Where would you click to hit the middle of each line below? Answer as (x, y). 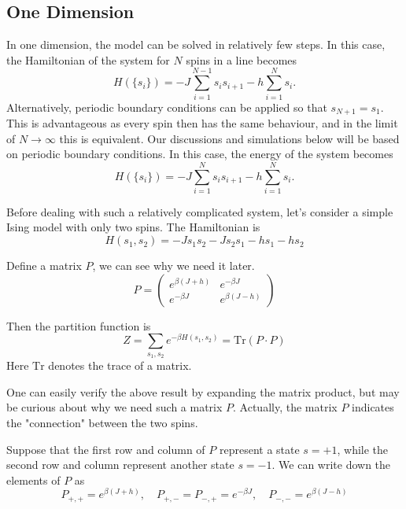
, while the (363, 449)
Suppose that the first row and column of (106, 449)
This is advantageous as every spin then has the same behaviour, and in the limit (202, 122)
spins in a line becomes (242, 59)
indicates (373, 407)
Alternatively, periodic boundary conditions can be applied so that (167, 107)
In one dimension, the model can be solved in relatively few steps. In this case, (196, 44)
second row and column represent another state (120, 465)
